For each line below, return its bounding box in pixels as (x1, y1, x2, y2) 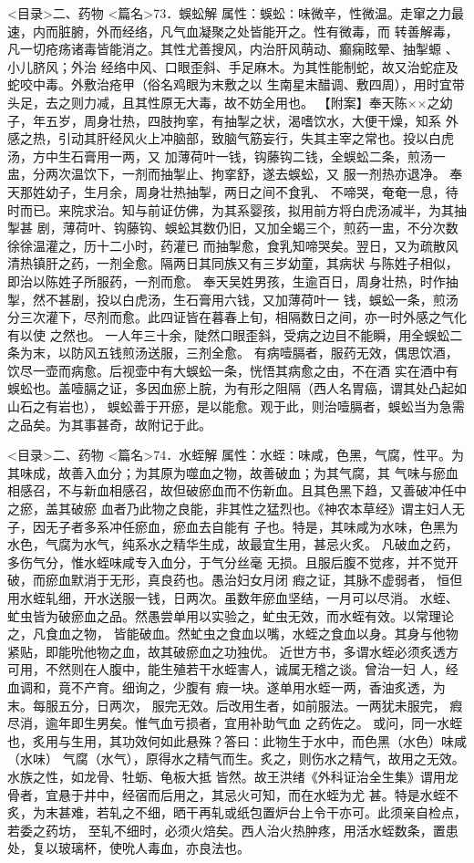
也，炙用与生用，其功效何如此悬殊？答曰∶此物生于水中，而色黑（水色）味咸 (7, 731, 467, 750)
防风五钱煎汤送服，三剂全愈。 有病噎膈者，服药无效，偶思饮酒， (70, 343, 459, 362)
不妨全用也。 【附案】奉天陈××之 (236, 92, 440, 111)
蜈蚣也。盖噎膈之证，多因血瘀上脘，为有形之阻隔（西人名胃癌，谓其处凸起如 (7, 379, 467, 398)
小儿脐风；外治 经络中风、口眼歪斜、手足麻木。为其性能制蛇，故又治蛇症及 (7, 57, 459, 76)
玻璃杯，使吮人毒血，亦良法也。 (57, 838, 250, 858)
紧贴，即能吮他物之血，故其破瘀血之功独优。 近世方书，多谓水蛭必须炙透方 (7, 641, 459, 660)
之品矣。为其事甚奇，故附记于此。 (7, 414, 211, 433)
